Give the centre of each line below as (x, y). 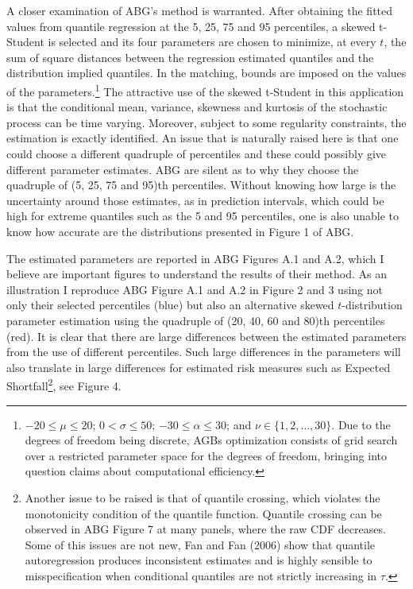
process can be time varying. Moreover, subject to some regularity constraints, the (206, 122)
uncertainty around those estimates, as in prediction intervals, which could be (195, 200)
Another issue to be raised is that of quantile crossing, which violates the (203, 497)
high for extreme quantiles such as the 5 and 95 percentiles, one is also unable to (203, 216)
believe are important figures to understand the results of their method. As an (197, 274)
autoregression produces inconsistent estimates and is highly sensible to (199, 560)
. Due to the (361, 424)
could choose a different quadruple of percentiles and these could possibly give (197, 153)
